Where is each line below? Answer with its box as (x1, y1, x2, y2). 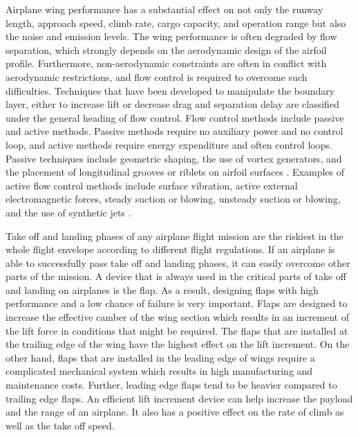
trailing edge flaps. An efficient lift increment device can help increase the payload (6, 391, 353, 405)
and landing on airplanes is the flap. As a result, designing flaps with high (6, 282, 319, 297)
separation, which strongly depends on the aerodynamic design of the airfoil (6, 42, 327, 57)
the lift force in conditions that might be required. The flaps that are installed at (6, 323, 348, 337)
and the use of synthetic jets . (6, 205, 131, 219)
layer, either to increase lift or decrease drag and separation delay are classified (6, 97, 339, 111)
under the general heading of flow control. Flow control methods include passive (6, 110, 344, 124)
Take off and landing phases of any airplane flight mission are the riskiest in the (6, 228, 343, 243)
